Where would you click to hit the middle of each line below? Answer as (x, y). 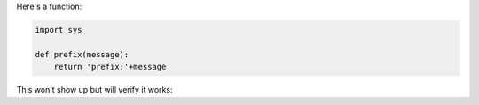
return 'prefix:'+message (110, 67)
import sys (59, 30)
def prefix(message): (82, 54)
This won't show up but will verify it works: (94, 90)
